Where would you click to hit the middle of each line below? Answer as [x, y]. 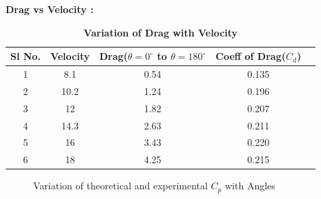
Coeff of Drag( [251, 56]
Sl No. [26, 56]
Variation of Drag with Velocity [161, 32]
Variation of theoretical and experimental [120, 186]
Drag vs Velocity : [50, 9]
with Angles [250, 186]
